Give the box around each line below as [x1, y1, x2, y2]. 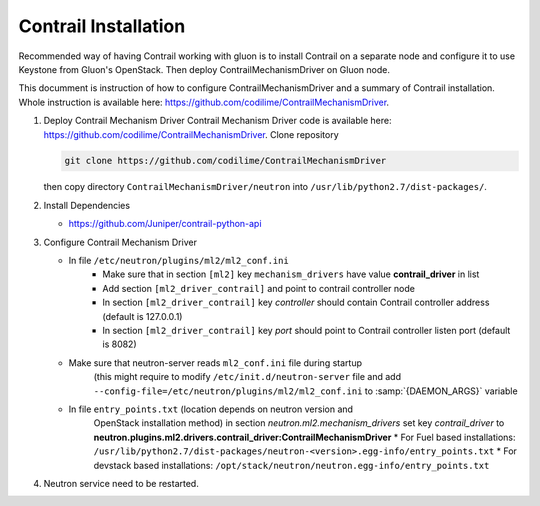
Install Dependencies [43, 199, 130, 211]
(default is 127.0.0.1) [102, 310, 183, 322]
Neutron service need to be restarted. [43, 477, 199, 489]
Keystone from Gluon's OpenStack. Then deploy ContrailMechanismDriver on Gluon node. [18, 63, 390, 75]
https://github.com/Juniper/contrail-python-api [68, 218, 262, 230]
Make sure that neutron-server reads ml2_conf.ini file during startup [68, 356, 362, 369]
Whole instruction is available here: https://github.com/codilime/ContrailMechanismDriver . [18, 96, 390, 108]
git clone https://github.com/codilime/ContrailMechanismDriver [64, 155, 387, 167]
